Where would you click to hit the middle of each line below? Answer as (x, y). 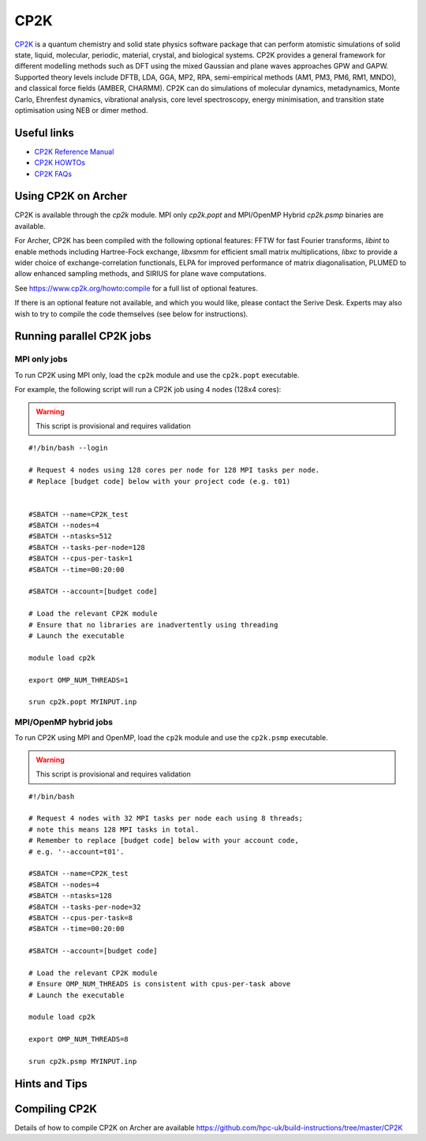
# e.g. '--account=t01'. (77, 851)
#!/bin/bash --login (68, 448)
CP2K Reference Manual (74, 152)
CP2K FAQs (53, 174)
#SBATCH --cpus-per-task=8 (81, 918)
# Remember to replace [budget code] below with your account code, (164, 841)
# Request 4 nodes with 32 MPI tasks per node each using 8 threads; (166, 818)
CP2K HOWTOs (60, 163)
